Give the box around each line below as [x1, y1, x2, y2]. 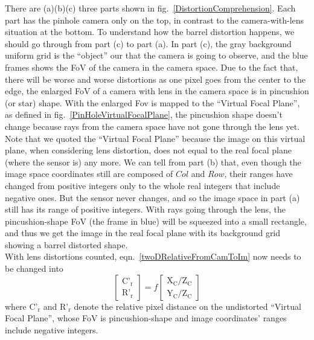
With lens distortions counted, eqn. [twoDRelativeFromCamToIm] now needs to [5, 250, 301, 263]
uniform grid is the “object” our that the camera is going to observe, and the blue [5, 49, 308, 62]
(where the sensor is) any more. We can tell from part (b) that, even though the [5, 155, 301, 168]
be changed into [5, 262, 63, 275]
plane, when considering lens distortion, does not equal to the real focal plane [5, 144, 292, 156]
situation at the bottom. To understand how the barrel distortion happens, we [5, 25, 295, 38]
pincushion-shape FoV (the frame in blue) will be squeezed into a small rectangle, [5, 214, 307, 227]
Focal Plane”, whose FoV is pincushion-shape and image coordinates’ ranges [5, 312, 287, 324]
